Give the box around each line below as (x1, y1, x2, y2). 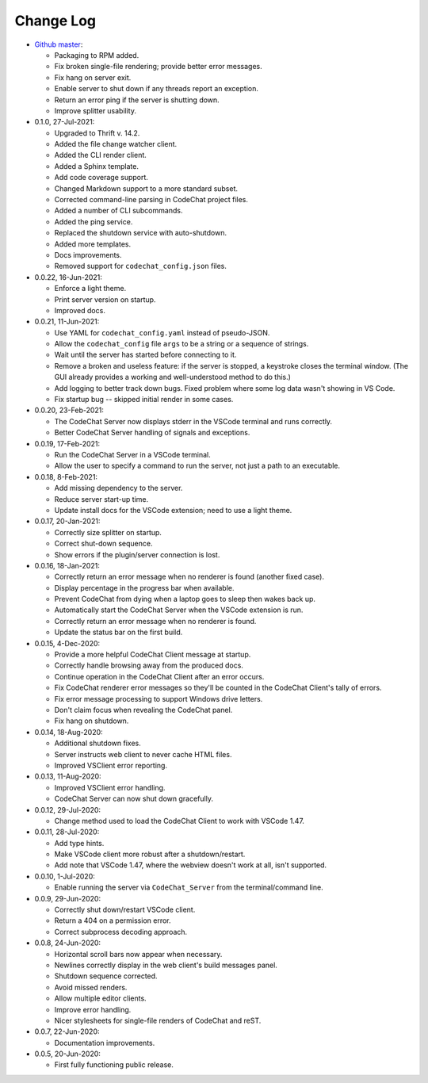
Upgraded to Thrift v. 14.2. (54, 128, 140, 138)
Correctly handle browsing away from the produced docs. (54, 660, 243, 670)
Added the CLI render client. (54, 151, 147, 160)
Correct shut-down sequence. (54, 539, 153, 549)
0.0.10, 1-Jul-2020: (34, 871, 95, 881)
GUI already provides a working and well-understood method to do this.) (54, 373, 291, 382)
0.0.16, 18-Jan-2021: (34, 561, 101, 570)
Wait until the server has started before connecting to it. (54, 350, 237, 360)
